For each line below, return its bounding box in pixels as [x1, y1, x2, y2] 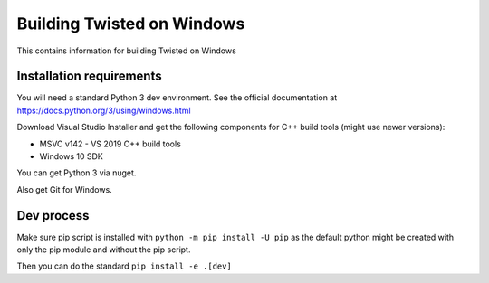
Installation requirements [16, 69, 162, 84]
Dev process [16, 208, 90, 223]
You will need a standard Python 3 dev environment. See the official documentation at [16, 92, 338, 103]
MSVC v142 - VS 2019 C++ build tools [39, 138, 181, 149]
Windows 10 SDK [39, 151, 103, 162]
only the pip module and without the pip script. [16, 244, 191, 255]
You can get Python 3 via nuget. [16, 167, 137, 178]
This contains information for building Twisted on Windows [16, 45, 237, 56]
